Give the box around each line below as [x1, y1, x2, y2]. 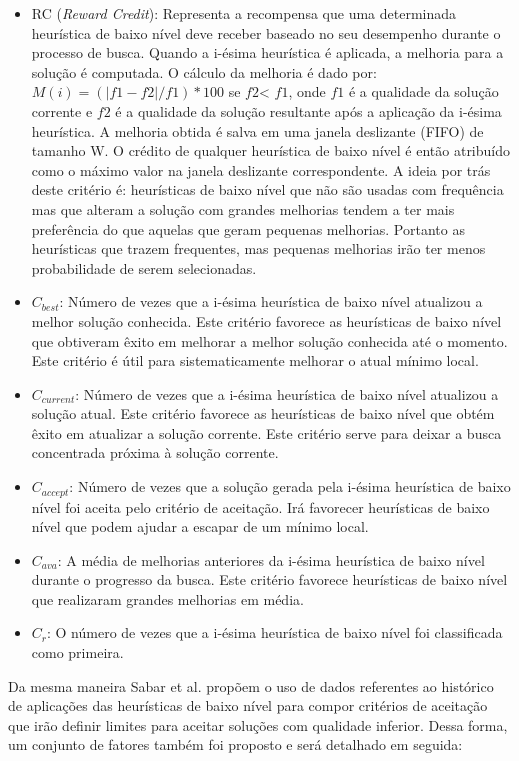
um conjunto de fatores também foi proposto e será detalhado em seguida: [8, 734, 463, 755]
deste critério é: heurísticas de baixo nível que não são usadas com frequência [31, 179, 504, 200]
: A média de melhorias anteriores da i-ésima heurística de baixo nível [57, 549, 485, 570]
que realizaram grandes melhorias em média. [31, 588, 304, 609]
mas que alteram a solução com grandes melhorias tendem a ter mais [31, 198, 455, 219]
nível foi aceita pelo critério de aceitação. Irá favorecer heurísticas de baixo [31, 496, 490, 517]
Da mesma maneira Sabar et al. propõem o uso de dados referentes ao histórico [8, 675, 494, 696]
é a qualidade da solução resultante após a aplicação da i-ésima [115, 100, 502, 121]
